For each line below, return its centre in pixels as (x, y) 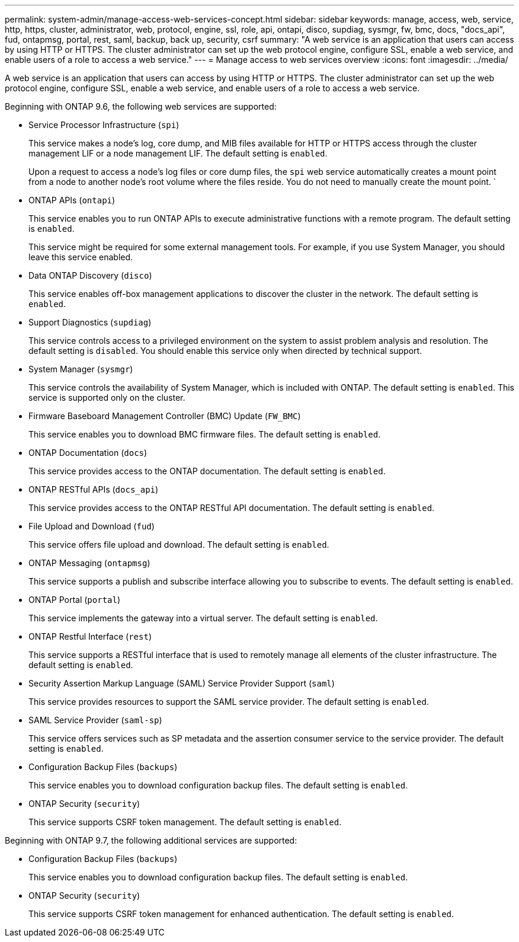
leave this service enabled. (81, 257)
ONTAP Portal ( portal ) (75, 600)
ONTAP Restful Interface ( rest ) (90, 636)
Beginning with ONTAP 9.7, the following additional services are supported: (151, 840)
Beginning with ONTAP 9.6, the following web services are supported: (141, 106)
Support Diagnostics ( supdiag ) (90, 322)
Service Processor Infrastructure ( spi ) (104, 125)
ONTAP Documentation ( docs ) (88, 453)
